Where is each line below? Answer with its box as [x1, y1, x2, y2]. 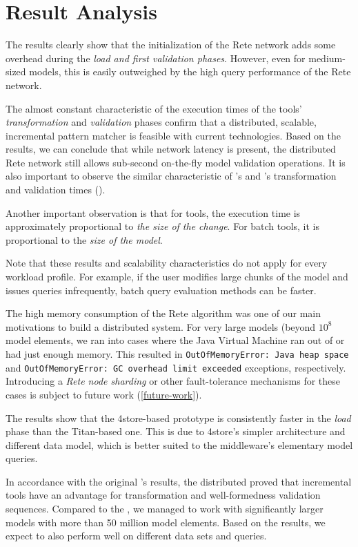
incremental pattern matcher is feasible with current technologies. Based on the [6, 128, 341, 142]
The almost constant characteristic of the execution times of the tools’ [6, 101, 302, 115]
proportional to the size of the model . [6, 232, 163, 247]
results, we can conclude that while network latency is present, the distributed [6, 142, 336, 156]
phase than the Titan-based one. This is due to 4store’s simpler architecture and [6, 424, 346, 439]
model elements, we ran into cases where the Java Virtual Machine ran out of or [6, 333, 345, 347]
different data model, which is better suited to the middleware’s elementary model [6, 437, 353, 452]
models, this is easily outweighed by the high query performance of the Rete [29, 64, 351, 79]
